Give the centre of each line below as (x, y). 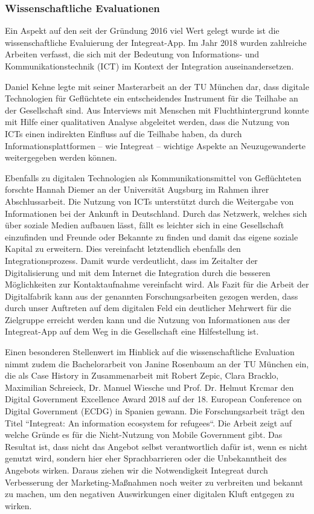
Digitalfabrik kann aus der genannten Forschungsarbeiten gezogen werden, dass (152, 296)
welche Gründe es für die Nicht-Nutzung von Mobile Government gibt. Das (144, 435)
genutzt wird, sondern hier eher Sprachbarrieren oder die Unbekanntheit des (146, 458)
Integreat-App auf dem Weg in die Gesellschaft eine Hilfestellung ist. (132, 331)
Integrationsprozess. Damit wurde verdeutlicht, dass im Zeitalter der (131, 260)
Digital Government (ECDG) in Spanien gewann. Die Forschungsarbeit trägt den (155, 411)
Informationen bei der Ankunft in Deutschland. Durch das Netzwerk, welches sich (156, 213)
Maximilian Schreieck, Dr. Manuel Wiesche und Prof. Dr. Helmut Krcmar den (149, 387)
